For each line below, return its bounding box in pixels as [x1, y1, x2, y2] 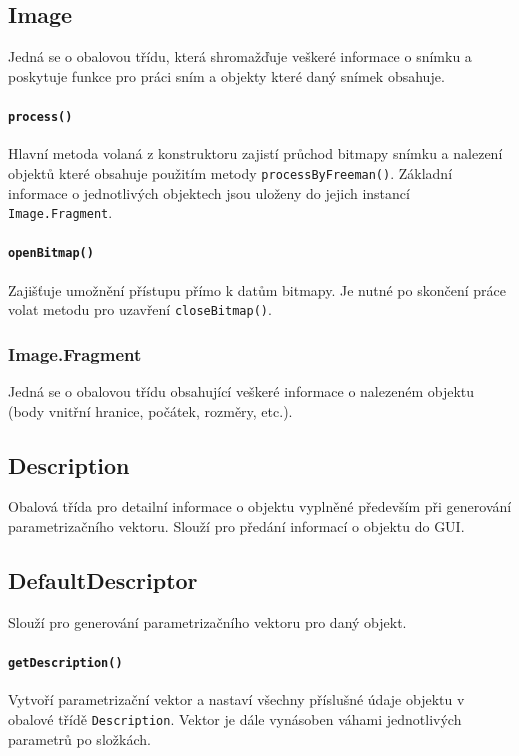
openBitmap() [8, 246, 94, 261]
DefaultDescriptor [8, 565, 198, 596]
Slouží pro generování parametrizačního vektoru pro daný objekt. [8, 611, 407, 632]
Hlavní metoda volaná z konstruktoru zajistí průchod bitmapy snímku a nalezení [8, 143, 503, 164]
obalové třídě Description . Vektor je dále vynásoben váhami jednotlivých [8, 708, 462, 729]
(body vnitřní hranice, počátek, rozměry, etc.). [8, 400, 293, 421]
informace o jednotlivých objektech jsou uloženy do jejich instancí [8, 182, 410, 203]
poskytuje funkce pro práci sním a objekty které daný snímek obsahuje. [8, 65, 445, 86]
